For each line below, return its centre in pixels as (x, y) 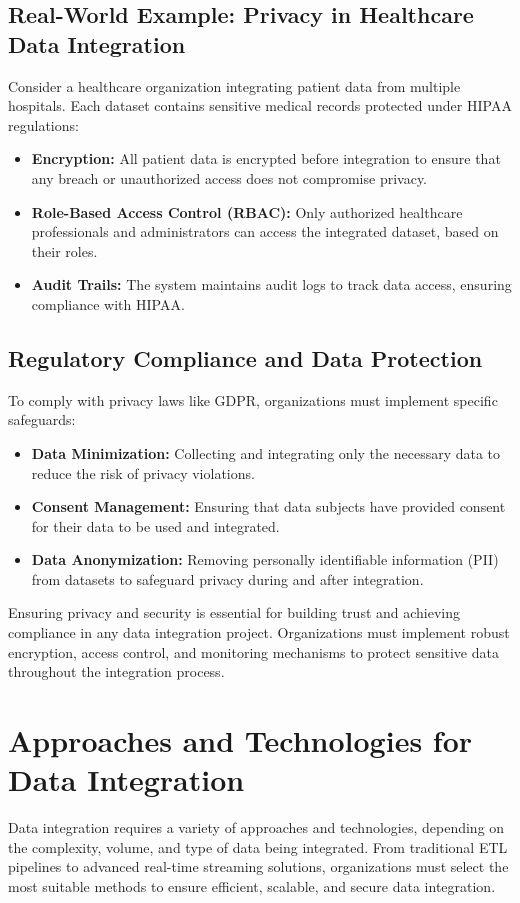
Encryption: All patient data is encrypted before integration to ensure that (266, 158)
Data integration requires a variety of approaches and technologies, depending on (256, 827)
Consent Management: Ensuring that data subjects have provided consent (268, 506)
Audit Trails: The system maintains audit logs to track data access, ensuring (271, 284)
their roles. (64, 250)
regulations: (43, 124)
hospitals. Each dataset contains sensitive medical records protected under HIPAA (260, 105)
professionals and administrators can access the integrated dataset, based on (265, 231)
